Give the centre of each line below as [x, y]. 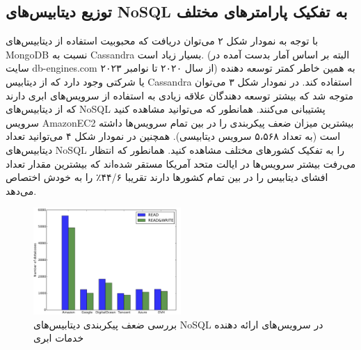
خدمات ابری [59, 338]
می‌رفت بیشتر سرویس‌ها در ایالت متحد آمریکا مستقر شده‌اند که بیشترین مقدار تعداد [181, 163]
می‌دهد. [21, 190]
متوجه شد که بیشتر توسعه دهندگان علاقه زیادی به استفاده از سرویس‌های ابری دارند [180, 95]
